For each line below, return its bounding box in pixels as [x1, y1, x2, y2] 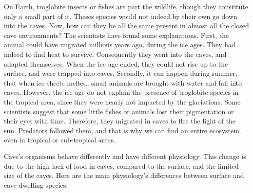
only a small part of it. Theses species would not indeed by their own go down [4, 11, 237, 21]
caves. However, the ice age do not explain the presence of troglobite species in [4, 87, 239, 97]
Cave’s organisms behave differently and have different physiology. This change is [4, 151, 246, 161]
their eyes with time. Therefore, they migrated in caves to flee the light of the [4, 116, 236, 126]
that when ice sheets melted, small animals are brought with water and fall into [4, 77, 242, 88]
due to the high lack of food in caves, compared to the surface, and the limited [4, 160, 239, 171]
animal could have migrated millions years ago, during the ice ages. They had [4, 39, 235, 50]
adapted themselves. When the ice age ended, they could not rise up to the [4, 58, 228, 69]
